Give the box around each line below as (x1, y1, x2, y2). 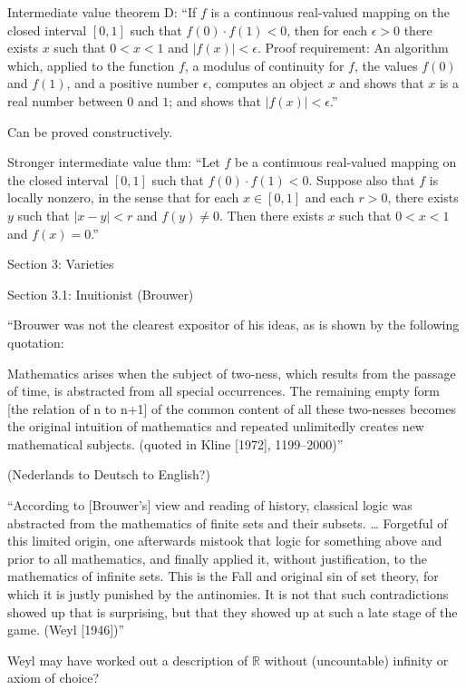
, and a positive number (66, 74, 199, 93)
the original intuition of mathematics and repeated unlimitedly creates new (7, 417, 424, 436)
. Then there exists (219, 205, 324, 224)
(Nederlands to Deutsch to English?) (7, 465, 210, 484)
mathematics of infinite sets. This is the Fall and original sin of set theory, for (7, 567, 439, 586)
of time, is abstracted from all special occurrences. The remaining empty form (7, 381, 440, 400)
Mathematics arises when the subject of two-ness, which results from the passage (7, 363, 456, 382)
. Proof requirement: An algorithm (257, 38, 449, 57)
